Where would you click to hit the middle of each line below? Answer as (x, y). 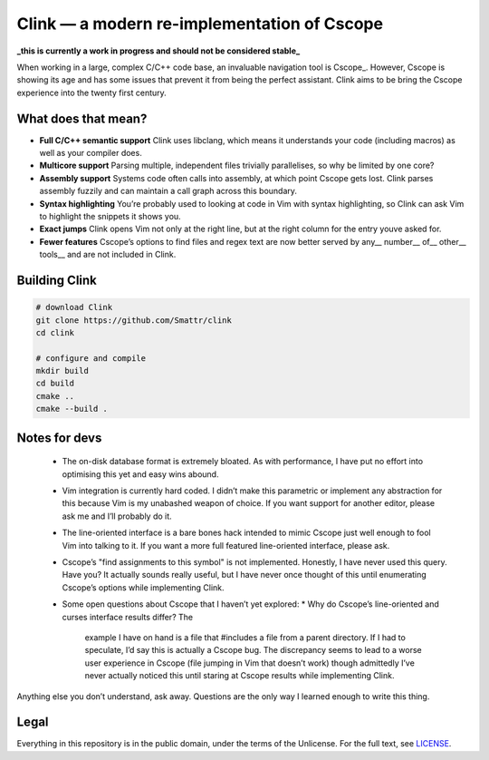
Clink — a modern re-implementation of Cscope (200, 24)
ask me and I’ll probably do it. (117, 516)
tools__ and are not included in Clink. (108, 255)
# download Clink (74, 307)
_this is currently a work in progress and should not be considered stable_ (158, 51)
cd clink (55, 332)
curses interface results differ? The (128, 617)
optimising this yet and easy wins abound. (140, 474)
